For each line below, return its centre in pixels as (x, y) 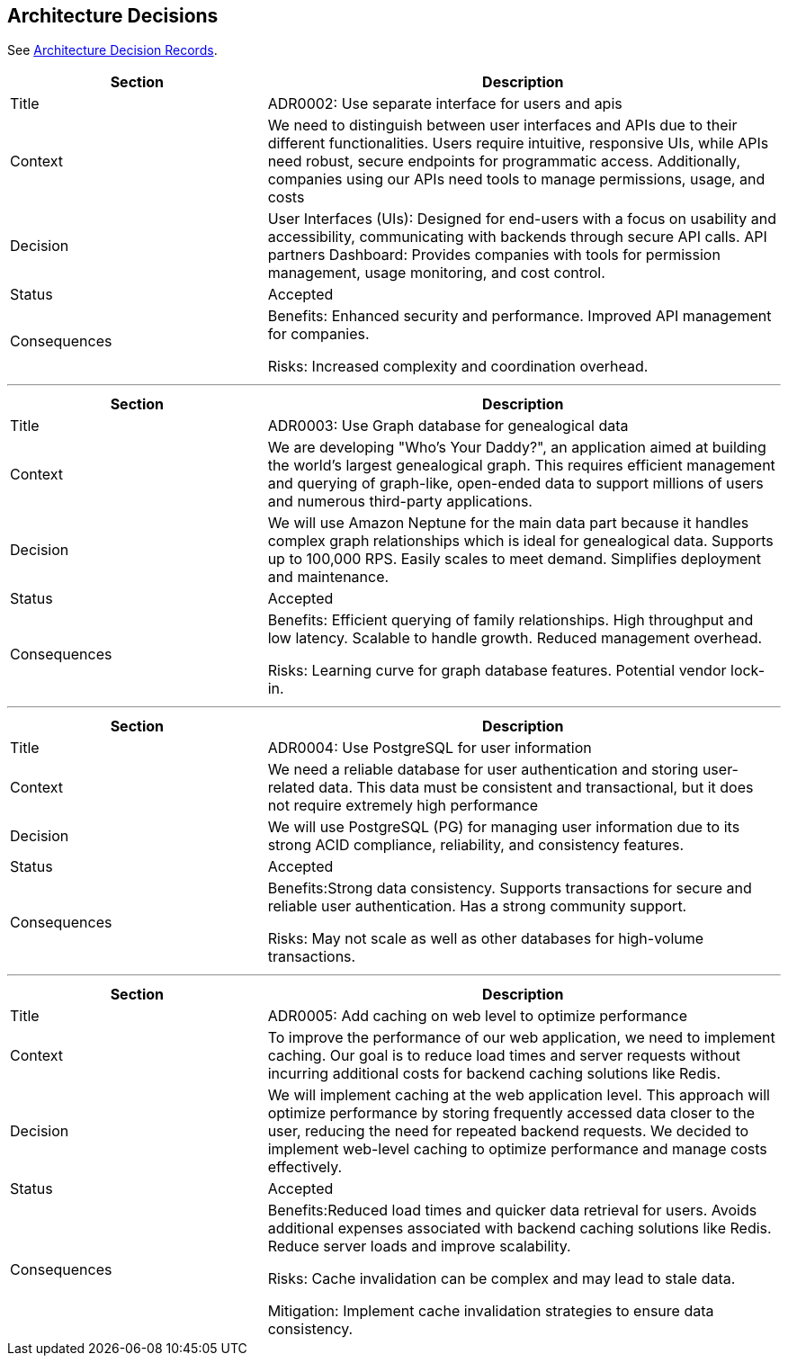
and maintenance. (328, 577)
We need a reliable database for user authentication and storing (483, 770)
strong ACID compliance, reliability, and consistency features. (476, 845)
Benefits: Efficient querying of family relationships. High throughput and (510, 620)
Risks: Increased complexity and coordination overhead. (458, 367)
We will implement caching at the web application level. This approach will (519, 1095)
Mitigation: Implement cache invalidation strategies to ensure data (491, 1311)
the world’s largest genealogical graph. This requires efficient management (521, 466)
